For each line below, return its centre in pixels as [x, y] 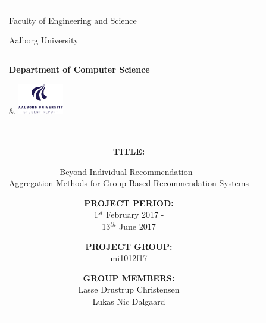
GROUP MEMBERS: [129, 277]
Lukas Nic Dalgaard [129, 301]
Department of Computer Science [79, 69]
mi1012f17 [129, 258]
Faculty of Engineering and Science [73, 20]
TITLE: [129, 151]
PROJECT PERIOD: [129, 203]
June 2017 [137, 226]
